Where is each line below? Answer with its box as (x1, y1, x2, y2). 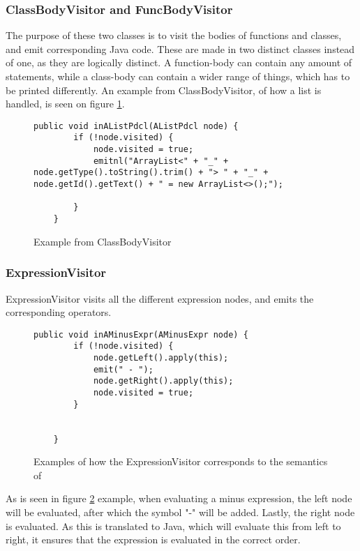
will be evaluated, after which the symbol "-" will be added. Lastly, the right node (6, 505, 355, 520)
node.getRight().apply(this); (93, 376, 234, 386)
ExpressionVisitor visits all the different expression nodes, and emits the (6, 291, 314, 305)
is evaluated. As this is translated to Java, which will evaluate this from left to (6, 518, 341, 533)
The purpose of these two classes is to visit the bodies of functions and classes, (6, 28, 342, 43)
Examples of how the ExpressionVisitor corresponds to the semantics (33, 454, 328, 469)
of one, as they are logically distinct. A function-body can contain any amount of (6, 55, 352, 70)
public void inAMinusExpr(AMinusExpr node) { (33, 329, 248, 340)
